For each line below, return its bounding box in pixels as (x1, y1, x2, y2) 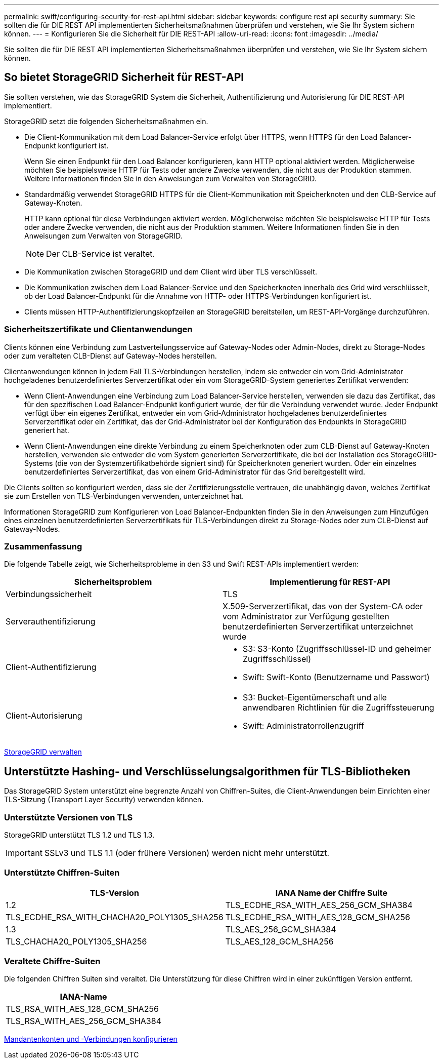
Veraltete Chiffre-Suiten (4, 956, 101, 967)
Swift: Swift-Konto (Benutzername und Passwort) (243, 672, 430, 683)
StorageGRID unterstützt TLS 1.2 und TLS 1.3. (4, 830, 155, 839)
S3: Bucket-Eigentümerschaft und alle (243, 692, 387, 703)
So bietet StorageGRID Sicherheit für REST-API (4, 71, 244, 84)
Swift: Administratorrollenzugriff (243, 721, 364, 731)
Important (6, 847, 42, 858)
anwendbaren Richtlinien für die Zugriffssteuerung (243, 702, 434, 713)
